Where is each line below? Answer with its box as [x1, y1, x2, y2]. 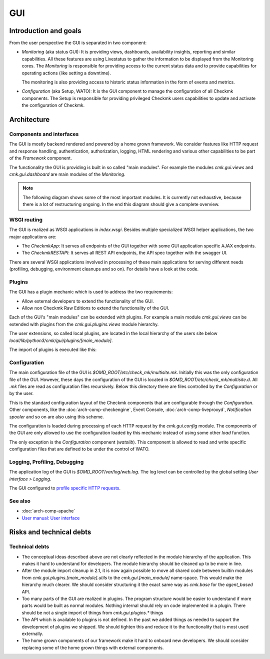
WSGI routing [9, 216, 42, 223]
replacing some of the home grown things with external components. [21, 644, 164, 650]
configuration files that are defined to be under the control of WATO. [9, 446, 150, 452]
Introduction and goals [9, 26, 82, 35]
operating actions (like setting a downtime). [21, 70, 111, 76]
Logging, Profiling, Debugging [9, 458, 84, 465]
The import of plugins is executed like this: [9, 346, 97, 352]
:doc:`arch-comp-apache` [21, 508, 75, 514]
